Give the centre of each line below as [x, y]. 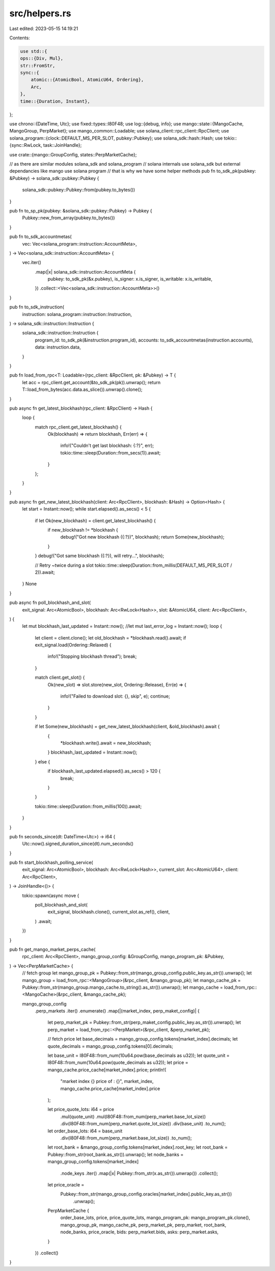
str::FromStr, [38, 65]
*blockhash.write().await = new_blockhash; [106, 743]
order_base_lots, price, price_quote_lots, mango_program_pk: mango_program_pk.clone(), [155, 1217]
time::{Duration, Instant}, [55, 101]
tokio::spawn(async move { [51, 895]
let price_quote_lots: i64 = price [81, 1109]
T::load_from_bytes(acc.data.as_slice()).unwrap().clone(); [82, 389]
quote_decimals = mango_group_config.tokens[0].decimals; [110, 1046]
